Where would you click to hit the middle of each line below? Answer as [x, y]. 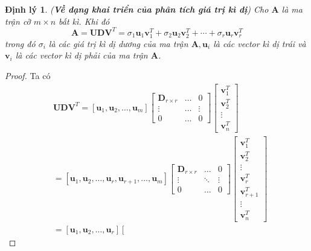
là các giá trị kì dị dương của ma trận [118, 43]
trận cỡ [18, 21]
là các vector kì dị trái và [260, 43]
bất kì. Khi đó [84, 21]
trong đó [20, 43]
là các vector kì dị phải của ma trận [82, 55]
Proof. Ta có [28, 76]
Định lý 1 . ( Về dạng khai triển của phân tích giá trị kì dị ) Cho [137, 9]
